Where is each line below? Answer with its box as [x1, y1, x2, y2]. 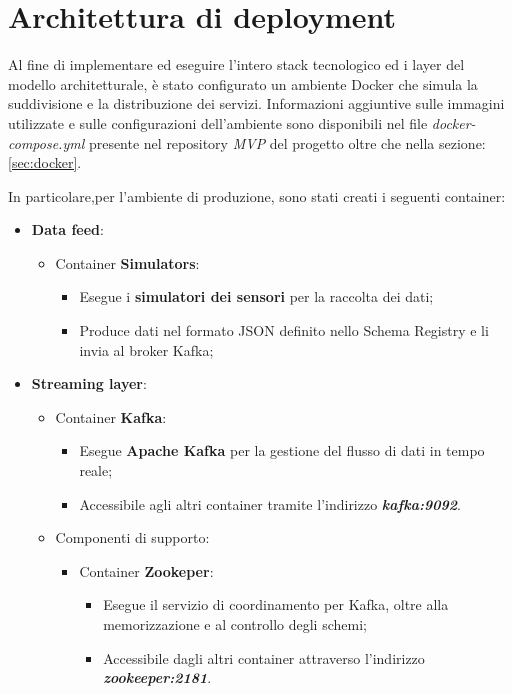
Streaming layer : [31, 373, 147, 394]
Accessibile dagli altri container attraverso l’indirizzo [103, 647, 425, 668]
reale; [79, 460, 113, 481]
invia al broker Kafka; [79, 339, 214, 360]
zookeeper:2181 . [103, 667, 212, 688]
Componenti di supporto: [55, 527, 210, 548]
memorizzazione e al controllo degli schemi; [103, 614, 367, 634]
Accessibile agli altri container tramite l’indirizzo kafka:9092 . [79, 493, 461, 514]
